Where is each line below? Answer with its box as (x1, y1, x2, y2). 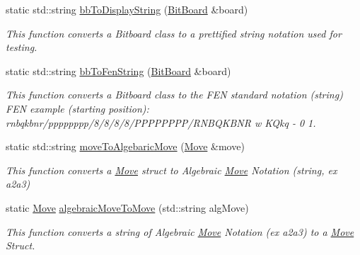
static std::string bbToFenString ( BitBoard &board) (6, 63, 231, 78)
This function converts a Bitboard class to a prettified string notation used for (6, 25, 342, 40)
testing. (6, 40, 37, 55)
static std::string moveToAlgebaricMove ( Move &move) (6, 139, 245, 154)
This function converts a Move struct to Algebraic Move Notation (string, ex (6, 162, 337, 177)
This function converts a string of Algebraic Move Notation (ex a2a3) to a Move (6, 224, 354, 239)
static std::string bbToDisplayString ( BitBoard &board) (6, 2, 248, 16)
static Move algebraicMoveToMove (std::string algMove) (6, 200, 249, 215)
